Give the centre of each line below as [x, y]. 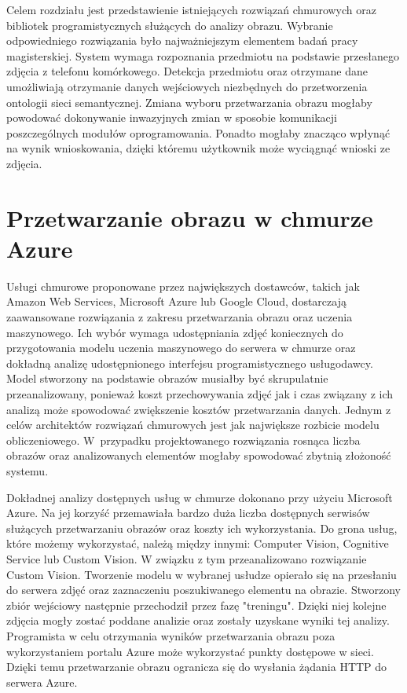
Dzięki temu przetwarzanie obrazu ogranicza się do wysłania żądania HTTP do [197, 667]
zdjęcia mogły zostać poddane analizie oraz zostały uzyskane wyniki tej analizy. [198, 620]
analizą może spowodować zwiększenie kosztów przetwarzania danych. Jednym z [199, 409]
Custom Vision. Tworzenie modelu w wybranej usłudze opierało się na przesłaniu [202, 574]
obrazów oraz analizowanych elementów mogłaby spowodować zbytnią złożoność [199, 455]
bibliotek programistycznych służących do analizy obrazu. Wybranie [170, 25]
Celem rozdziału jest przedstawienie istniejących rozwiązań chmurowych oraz [191, 9]
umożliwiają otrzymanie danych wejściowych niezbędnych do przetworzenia [187, 86]
